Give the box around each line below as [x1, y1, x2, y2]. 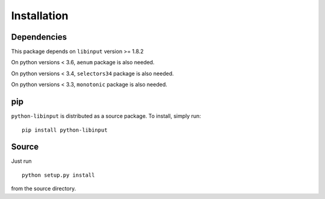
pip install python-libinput [22, 126, 108, 133]
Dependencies [11, 32, 67, 42]
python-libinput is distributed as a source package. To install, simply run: [11, 112, 202, 120]
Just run [11, 158, 32, 165]
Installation [11, 9, 69, 22]
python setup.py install [22, 171, 95, 179]
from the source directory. [11, 185, 76, 192]
